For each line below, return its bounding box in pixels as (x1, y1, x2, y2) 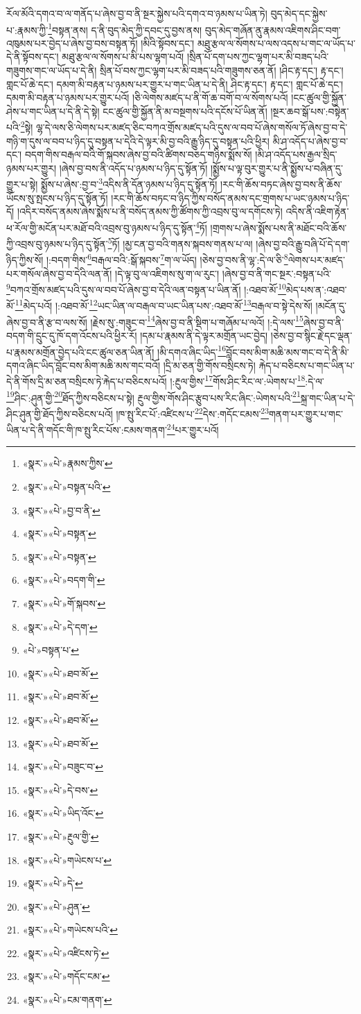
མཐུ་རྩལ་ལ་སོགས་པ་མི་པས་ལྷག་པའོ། (62, 49, 184, 64)
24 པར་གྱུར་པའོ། (166, 421, 219, 437)
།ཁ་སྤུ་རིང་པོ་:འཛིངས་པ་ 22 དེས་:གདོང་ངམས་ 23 (116, 404, 270, 421)
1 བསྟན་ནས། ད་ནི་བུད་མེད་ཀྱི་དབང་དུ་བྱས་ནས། (48, 20, 202, 37)
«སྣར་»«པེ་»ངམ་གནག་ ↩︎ (22, 992, 112, 1007)
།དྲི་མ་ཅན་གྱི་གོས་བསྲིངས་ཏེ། (163, 357, 256, 372)
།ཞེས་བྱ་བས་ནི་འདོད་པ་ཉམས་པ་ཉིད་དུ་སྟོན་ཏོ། (59, 160, 208, 175)
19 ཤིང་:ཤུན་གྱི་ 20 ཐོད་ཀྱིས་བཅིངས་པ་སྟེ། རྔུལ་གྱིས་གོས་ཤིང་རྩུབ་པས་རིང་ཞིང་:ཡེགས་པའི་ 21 (6, 388, 301, 405)
